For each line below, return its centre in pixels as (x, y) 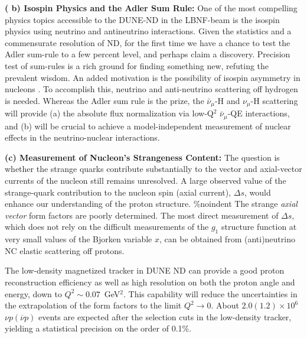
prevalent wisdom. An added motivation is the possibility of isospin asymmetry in (153, 77)
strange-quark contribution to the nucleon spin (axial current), (118, 192)
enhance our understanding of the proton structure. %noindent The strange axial (151, 204)
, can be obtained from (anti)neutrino (227, 239)
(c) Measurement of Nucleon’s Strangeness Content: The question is (142, 157)
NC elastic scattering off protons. (65, 250)
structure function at (259, 227)
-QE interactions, (259, 113)
